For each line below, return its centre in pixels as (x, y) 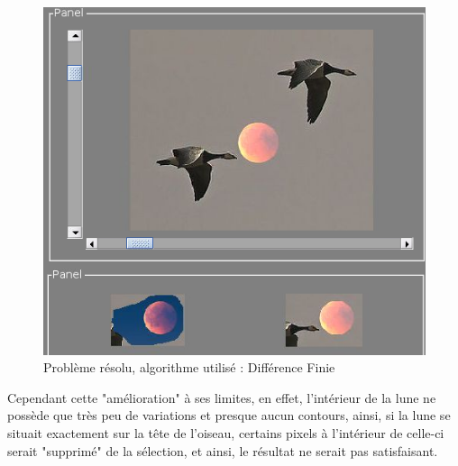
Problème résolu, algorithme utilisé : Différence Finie (189, 367)
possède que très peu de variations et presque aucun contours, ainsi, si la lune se (229, 415)
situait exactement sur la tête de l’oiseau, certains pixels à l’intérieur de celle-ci (226, 432)
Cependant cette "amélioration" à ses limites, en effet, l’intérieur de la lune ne (222, 397)
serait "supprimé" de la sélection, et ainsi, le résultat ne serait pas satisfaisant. (223, 450)
